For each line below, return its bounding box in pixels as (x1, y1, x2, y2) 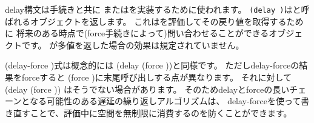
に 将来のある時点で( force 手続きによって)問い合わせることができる (5, 27, 269, 39)
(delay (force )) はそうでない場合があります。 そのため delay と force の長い (5, 82, 290, 95)
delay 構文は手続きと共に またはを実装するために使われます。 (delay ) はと (5, 3, 301, 15)
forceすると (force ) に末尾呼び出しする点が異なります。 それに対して (21, 71, 292, 84)
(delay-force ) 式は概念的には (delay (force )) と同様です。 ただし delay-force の (5, 59, 299, 71)
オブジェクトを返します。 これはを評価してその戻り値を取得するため (30, 15, 304, 27)
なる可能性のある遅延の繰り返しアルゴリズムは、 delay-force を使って (29, 95, 301, 107)
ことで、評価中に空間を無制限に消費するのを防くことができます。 (30, 106, 292, 119)
